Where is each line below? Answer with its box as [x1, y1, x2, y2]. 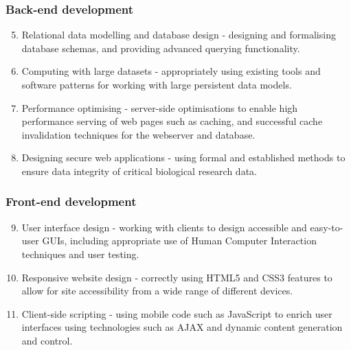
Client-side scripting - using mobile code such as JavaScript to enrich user [21, 306, 332, 320]
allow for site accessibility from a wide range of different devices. [21, 283, 293, 298]
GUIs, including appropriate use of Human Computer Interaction [42, 233, 317, 248]
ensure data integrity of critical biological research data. [21, 163, 257, 178]
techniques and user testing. [21, 246, 139, 261]
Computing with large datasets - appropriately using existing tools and [21, 64, 321, 78]
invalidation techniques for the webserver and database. [21, 127, 256, 141]
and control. [21, 333, 73, 347]
